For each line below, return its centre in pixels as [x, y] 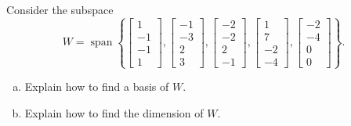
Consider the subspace [60, 9]
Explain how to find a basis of [97, 86]
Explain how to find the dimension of [114, 112]
